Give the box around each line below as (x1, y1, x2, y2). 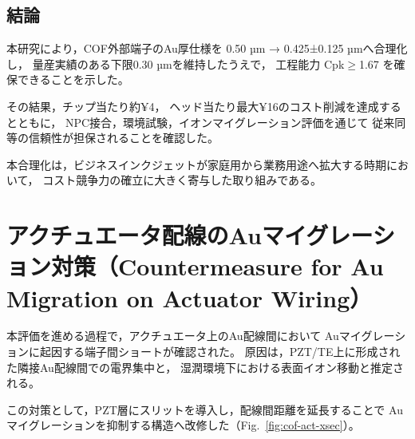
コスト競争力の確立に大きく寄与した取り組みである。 (42, 172, 322, 188)
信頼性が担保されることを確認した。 (28, 129, 219, 146)
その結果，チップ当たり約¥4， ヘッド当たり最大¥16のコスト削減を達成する (6, 97, 401, 114)
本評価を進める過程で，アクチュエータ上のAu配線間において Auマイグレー (6, 327, 395, 344)
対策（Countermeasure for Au (51, 250, 384, 283)
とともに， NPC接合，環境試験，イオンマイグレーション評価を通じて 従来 (6, 113, 395, 130)
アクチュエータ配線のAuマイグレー (6, 219, 373, 251)
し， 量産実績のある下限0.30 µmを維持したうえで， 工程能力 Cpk (6, 55, 345, 72)
